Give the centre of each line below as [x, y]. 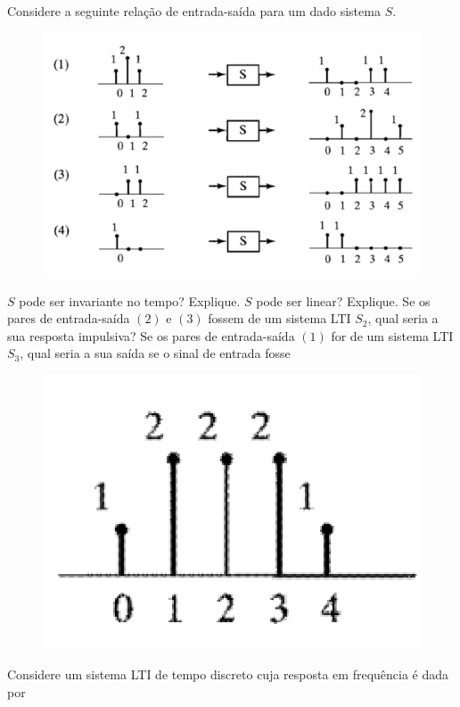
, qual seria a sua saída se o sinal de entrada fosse [155, 353]
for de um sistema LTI [392, 335]
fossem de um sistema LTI [279, 318]
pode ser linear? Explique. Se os [343, 300]
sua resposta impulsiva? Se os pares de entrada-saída [151, 335]
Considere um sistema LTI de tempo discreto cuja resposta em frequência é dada [228, 674]
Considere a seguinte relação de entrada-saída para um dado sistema [194, 11]
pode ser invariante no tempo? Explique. [130, 300]
